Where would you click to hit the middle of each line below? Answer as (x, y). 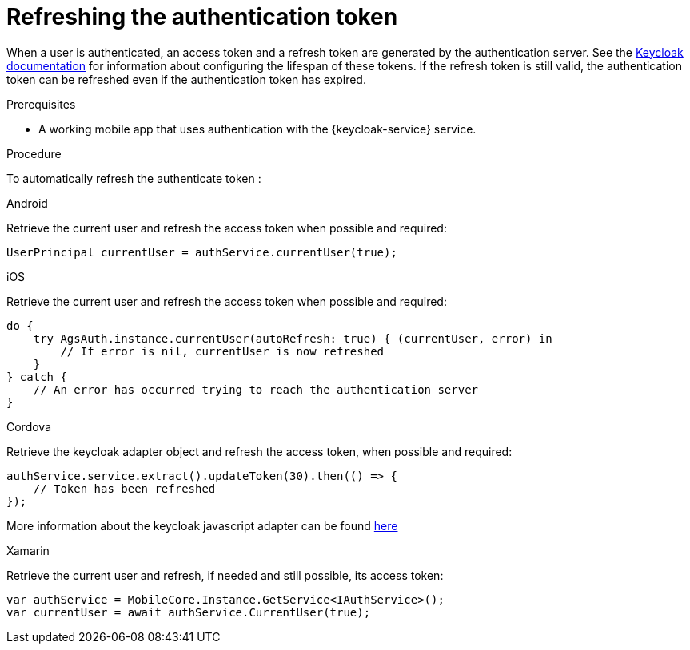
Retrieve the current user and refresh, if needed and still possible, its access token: (225, 575)
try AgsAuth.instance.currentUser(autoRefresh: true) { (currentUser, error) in (293, 338)
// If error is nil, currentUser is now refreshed (222, 351)
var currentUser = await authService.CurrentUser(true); (189, 612)
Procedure (34, 153)
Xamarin (28, 550)
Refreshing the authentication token (202, 17)
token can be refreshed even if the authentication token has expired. (186, 79)
